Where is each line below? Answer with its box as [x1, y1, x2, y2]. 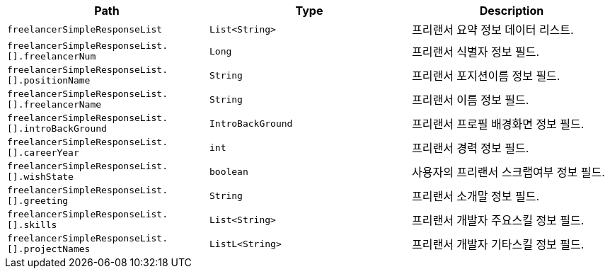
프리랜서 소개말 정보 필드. [411, 189, 539, 203]
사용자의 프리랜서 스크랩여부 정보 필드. [411, 165, 605, 179]
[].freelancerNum [7, 51, 96, 62]
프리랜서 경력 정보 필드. [411, 141, 529, 155]
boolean [209, 166, 248, 177]
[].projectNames [7, 244, 91, 254]
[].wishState [7, 171, 74, 182]
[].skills [7, 219, 57, 230]
